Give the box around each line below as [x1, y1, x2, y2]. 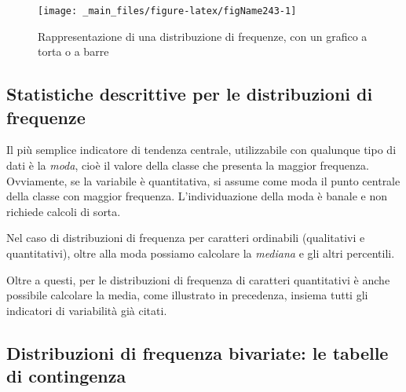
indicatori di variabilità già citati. [6, 302, 167, 318]
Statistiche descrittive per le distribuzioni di [6, 82, 373, 106]
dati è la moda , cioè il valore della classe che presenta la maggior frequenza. [6, 157, 369, 174]
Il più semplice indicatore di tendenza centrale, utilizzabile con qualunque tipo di [6, 141, 397, 158]
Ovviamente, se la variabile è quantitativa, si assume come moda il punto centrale [6, 172, 401, 189]
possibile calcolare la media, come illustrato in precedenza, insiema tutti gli [6, 287, 368, 303]
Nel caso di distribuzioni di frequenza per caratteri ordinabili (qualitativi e [6, 229, 365, 246]
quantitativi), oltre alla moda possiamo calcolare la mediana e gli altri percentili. [6, 245, 395, 261]
